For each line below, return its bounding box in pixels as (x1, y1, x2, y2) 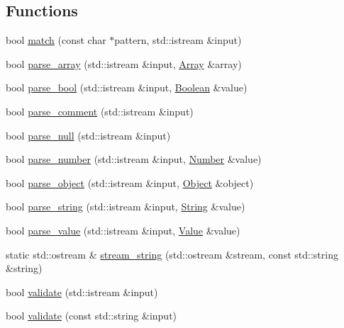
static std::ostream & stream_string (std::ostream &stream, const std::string (6, 247, 338, 261)
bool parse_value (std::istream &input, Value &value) (6, 222, 240, 237)
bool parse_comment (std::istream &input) (6, 103, 194, 118)
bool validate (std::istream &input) (6, 284, 158, 299)
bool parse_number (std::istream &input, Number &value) (6, 152, 262, 166)
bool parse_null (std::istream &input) (6, 128, 171, 142)
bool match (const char (6, 33, 106, 47)
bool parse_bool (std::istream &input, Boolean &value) (6, 80, 248, 95)
